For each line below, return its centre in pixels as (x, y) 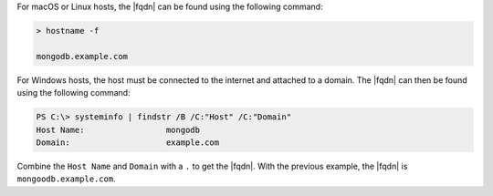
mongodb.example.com (82, 56)
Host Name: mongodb (118, 129)
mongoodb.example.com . (66, 179)
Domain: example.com (127, 142)
